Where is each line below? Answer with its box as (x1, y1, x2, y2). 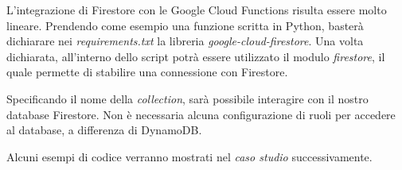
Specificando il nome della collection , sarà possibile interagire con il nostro (6, 90, 369, 106)
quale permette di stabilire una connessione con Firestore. (6, 64, 288, 80)
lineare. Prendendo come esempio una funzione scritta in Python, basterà (6, 17, 364, 33)
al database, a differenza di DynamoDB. (6, 122, 202, 138)
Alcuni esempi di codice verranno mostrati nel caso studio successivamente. (6, 148, 373, 164)
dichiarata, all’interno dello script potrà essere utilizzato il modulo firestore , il (6, 48, 385, 64)
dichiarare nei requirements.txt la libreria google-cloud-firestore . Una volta (6, 33, 364, 49)
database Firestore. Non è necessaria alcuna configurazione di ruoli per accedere (6, 106, 396, 122)
